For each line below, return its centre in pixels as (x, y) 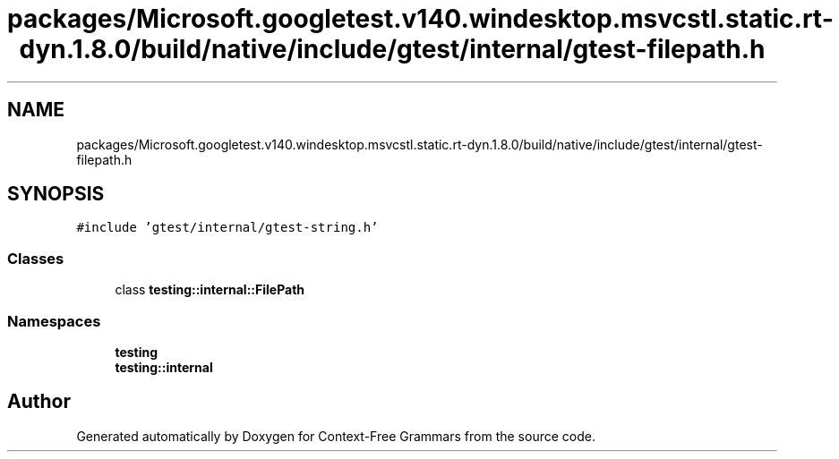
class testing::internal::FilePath (210, 290)
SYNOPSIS (56, 194)
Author (39, 402)
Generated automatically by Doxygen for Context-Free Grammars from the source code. (336, 436)
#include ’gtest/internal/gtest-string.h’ (227, 228)
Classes (36, 258)
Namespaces (54, 321)
